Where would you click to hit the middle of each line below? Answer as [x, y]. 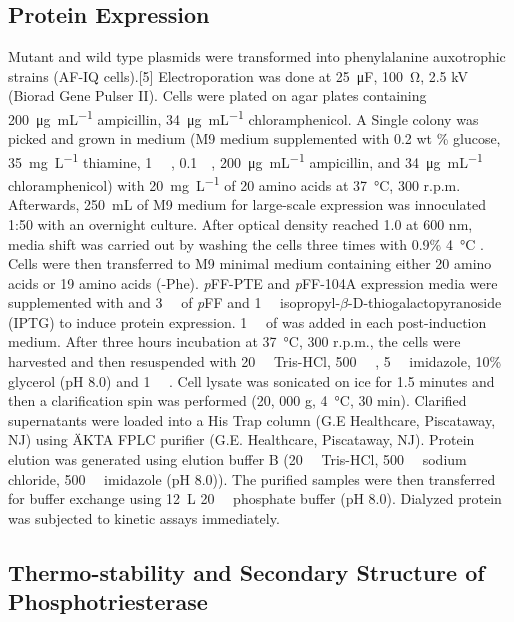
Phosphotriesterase [108, 601]
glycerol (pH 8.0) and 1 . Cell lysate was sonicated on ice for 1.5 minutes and [251, 380]
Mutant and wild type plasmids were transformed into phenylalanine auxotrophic [257, 56]
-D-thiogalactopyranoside [425, 302]
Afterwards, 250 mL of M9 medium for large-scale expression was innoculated [247, 204]
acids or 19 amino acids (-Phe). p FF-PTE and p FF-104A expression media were [253, 282]
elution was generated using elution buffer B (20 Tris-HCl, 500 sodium [237, 459]
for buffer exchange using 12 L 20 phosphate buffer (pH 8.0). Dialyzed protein [255, 498]
